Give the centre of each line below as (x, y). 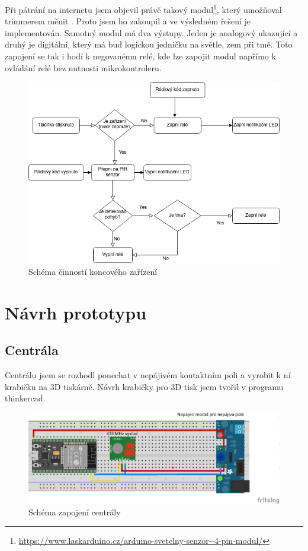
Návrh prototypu (76, 312)
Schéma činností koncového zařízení (93, 271)
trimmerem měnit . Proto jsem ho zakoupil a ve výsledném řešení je (128, 21)
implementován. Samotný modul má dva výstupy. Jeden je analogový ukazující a (151, 32)
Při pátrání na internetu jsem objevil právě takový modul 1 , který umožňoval (143, 9)
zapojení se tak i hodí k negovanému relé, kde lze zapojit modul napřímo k (140, 56)
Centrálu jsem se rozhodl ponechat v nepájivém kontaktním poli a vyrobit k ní (148, 374)
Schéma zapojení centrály (75, 512)
